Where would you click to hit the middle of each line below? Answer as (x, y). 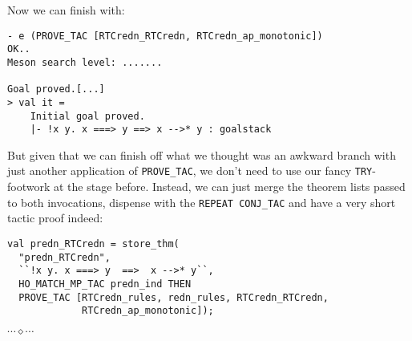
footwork (29, 187)
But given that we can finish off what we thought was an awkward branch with (202, 154)
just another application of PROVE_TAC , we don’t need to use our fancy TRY (190, 170)
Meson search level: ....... (85, 62)
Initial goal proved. (87, 116)
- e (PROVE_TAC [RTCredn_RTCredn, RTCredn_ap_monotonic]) (165, 36)
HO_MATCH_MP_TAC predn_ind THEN (105, 284)
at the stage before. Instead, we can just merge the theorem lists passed (229, 187)
